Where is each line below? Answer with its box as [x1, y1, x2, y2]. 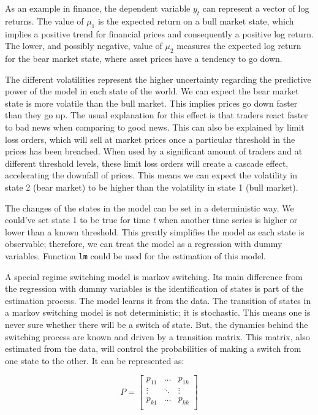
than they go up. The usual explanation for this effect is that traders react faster [5, 109, 308, 121]
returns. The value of [5, 14, 84, 27]
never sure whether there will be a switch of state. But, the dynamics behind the [5, 318, 308, 330]
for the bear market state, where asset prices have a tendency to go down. [5, 51, 282, 64]
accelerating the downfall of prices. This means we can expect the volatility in [5, 169, 298, 181]
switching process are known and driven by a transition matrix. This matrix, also [5, 330, 310, 343]
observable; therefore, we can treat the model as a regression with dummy [5, 237, 282, 250]
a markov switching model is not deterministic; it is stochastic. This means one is [5, 306, 311, 319]
